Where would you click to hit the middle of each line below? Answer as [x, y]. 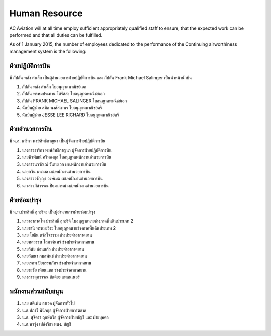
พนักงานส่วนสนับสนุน [36, 292]
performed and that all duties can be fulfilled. [56, 35]
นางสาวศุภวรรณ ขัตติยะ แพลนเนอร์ [51, 277]
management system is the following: [48, 51]
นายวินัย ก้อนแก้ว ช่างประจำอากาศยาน [53, 249]
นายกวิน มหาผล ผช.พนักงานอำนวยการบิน [56, 172]
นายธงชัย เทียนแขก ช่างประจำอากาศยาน [54, 270]
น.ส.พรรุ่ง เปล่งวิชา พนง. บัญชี [46, 324]
